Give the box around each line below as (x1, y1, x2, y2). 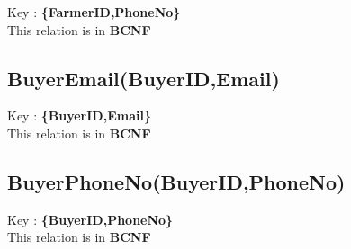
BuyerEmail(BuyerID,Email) (7, 64, 280, 92)
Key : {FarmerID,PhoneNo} (7, 3, 181, 21)
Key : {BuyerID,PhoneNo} (7, 209, 174, 228)
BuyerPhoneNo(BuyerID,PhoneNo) (7, 167, 346, 195)
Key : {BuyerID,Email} (7, 106, 151, 125)
